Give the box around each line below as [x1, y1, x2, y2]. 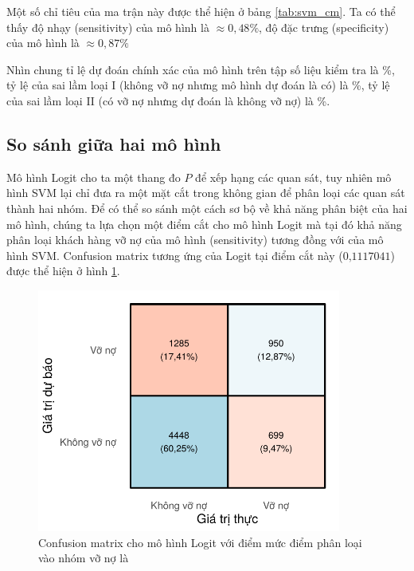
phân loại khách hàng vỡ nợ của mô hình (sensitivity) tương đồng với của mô [6, 231, 384, 248]
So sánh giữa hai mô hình [6, 131, 221, 156]
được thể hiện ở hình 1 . [6, 262, 120, 279]
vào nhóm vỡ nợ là [38, 549, 129, 566]
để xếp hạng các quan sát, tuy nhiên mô [195, 168, 392, 185]
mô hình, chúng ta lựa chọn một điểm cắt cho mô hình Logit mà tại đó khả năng [6, 215, 402, 232]
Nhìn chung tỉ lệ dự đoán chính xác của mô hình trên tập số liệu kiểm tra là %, [6, 61, 395, 77]
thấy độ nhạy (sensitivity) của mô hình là [6, 18, 209, 35]
